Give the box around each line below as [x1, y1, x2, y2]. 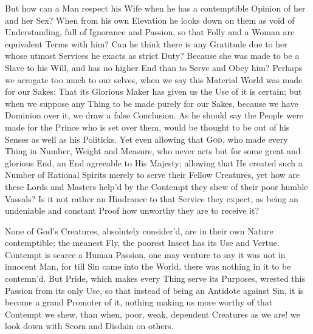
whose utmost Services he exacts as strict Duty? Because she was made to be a [5, 49, 300, 62]
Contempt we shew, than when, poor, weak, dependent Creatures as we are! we [5, 307, 300, 320]
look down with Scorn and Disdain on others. [5, 319, 174, 332]
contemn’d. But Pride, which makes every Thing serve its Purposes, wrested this [5, 272, 306, 285]
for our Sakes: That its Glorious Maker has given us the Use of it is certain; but [5, 85, 302, 98]
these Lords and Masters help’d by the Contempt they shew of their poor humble [5, 180, 308, 193]
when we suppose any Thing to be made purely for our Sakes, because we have [5, 97, 298, 109]
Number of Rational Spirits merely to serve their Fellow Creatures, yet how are [5, 168, 300, 181]
